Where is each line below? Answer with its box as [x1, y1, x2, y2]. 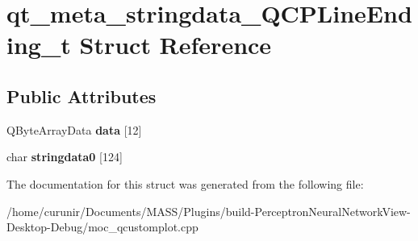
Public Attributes [6, 83, 157, 108]
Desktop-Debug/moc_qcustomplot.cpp [6, 218, 199, 235]
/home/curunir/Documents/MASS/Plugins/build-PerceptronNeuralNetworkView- [6, 202, 411, 219]
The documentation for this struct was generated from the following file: [6, 175, 364, 192]
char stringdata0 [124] [6, 148, 123, 165]
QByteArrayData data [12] [6, 121, 142, 138]
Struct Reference [79, 28, 272, 61]
